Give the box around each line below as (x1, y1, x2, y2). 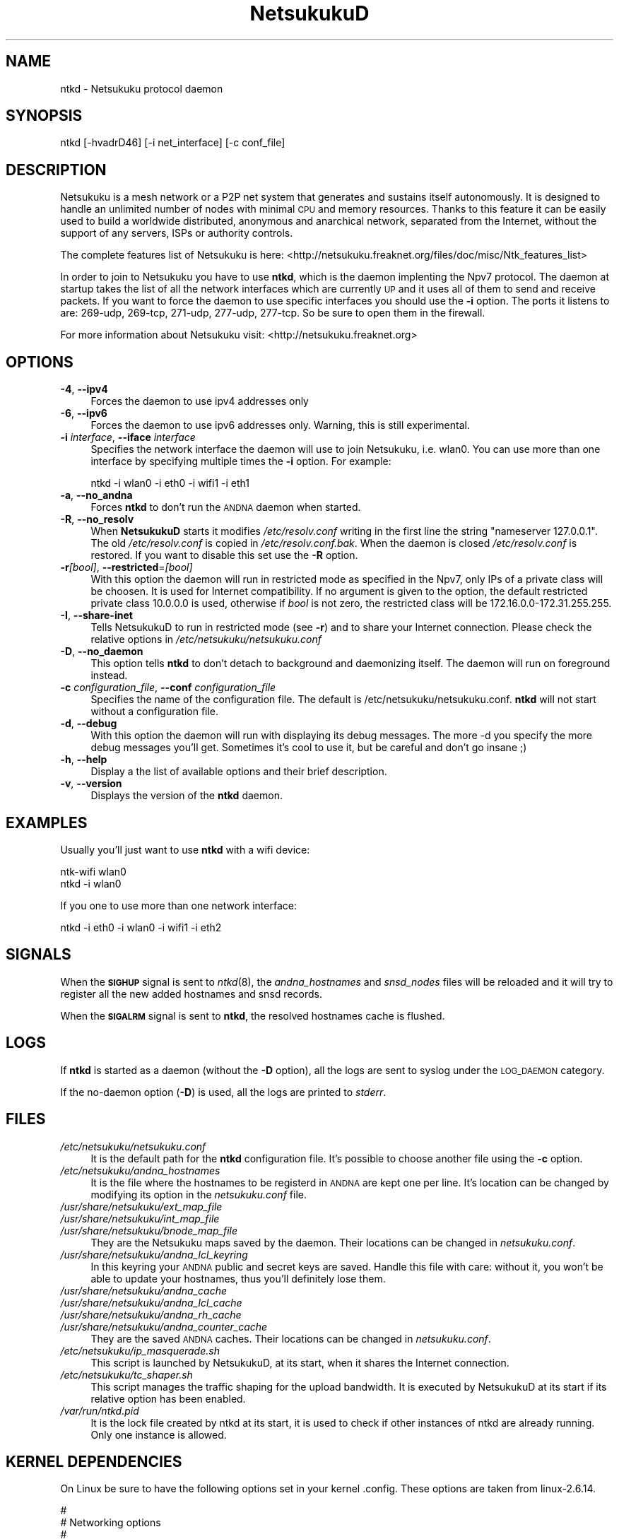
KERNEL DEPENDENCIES (6, 1452, 182, 1470)
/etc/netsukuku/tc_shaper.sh (60, 1368, 193, 1381)
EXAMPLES (6, 813, 88, 832)
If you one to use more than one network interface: (60, 899, 297, 912)
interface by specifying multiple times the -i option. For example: (90, 455, 391, 468)
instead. (90, 669, 128, 682)
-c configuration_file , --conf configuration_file (60, 681, 276, 694)
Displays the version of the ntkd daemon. (90, 789, 283, 802)
